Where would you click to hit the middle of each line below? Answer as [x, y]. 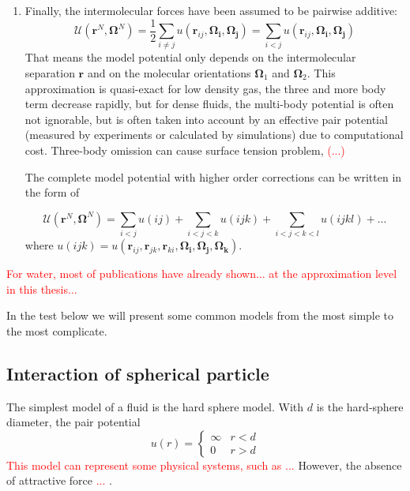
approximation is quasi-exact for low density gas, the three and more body [205, 88]
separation [50, 72]
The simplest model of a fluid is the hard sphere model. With [155, 406]
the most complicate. [57, 330]
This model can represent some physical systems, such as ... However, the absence [204, 465]
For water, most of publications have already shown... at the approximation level [202, 274]
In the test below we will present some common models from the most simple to [200, 315]
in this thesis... [42, 289]
